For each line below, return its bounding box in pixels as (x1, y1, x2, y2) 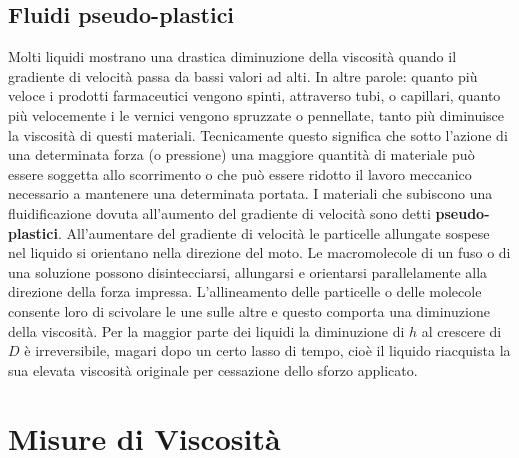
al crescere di (421, 320, 502, 341)
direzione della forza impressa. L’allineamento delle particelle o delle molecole (8, 281, 482, 302)
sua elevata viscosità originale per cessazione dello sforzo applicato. (8, 359, 418, 380)
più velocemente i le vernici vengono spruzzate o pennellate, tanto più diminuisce (8, 104, 505, 125)
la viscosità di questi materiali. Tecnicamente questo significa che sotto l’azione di (8, 124, 508, 145)
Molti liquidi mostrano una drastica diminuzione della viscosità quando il (8, 46, 457, 67)
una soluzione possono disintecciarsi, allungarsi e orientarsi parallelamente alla (8, 261, 488, 282)
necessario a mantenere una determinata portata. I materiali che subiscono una (8, 183, 493, 204)
